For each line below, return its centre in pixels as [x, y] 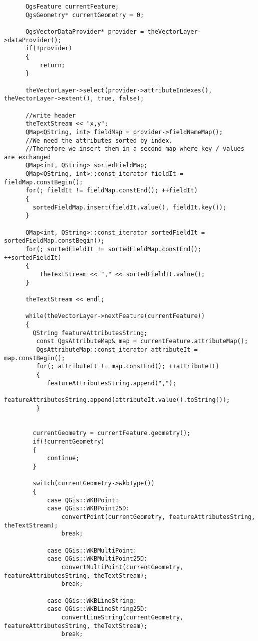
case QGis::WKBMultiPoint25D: [97, 559]
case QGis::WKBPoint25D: [88, 509]
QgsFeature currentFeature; [72, 7]
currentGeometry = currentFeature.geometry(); [112, 433]
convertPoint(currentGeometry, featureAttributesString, [158, 517]
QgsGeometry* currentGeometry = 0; [85, 15]
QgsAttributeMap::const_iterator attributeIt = [117, 349]
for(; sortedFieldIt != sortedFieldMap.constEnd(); [113, 249]
